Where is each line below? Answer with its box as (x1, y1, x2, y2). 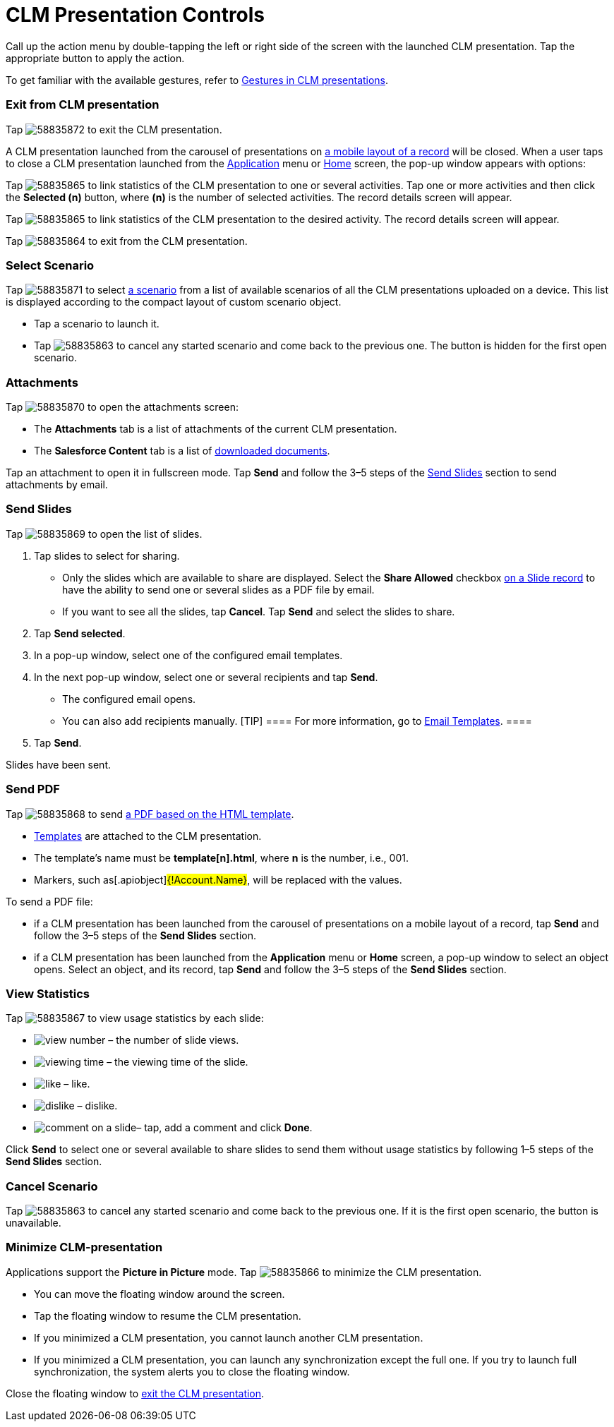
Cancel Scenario (6, 1179, 98, 1193)
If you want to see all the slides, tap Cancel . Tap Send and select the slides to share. (62, 605, 455, 618)
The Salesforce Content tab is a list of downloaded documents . (34, 445, 330, 457)
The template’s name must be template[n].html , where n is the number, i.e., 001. (34, 851, 409, 864)
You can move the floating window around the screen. (34, 1287, 285, 1300)
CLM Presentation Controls (6, 3, 265, 27)
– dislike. (77, 1100, 118, 1112)
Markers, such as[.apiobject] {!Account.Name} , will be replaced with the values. (34, 873, 402, 886)
